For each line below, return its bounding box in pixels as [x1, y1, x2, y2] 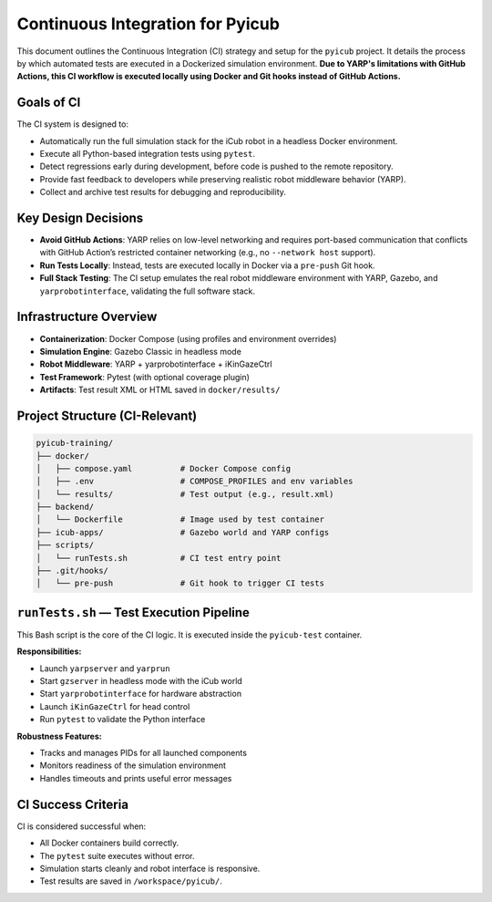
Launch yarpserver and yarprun [39, 662, 170, 674]
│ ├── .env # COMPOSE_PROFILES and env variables [36, 476, 354, 487]
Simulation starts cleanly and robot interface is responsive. [39, 863, 261, 874]
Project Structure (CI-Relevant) [16, 408, 198, 423]
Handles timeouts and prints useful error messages [39, 772, 232, 783]
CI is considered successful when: [16, 821, 147, 832]
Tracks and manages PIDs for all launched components [39, 748, 248, 759]
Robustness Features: [16, 731, 102, 741]
